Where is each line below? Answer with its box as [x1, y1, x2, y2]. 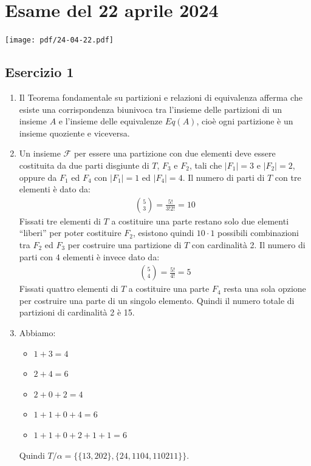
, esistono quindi [133, 226, 194, 239]
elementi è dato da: [19, 183, 91, 195]
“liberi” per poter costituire [19, 226, 121, 239]
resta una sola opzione [224, 282, 306, 295]
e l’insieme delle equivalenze [58, 115, 163, 127]
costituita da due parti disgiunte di [19, 158, 149, 171]
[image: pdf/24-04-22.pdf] [5, 36, 114, 45]
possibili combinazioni [217, 226, 299, 239]
